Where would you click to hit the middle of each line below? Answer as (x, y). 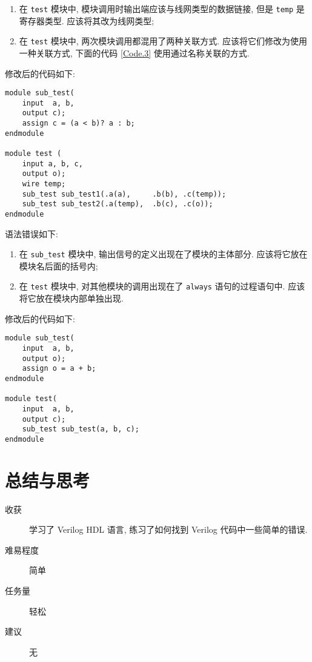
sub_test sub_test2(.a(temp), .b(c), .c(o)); (118, 204)
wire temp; (44, 184)
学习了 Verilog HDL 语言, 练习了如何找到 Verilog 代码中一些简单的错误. (168, 529)
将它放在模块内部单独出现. (71, 298)
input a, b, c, (52, 164)
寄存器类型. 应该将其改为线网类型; (87, 20)
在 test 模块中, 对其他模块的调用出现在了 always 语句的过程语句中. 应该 (162, 286)
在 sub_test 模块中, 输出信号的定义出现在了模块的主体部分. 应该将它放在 (163, 254)
